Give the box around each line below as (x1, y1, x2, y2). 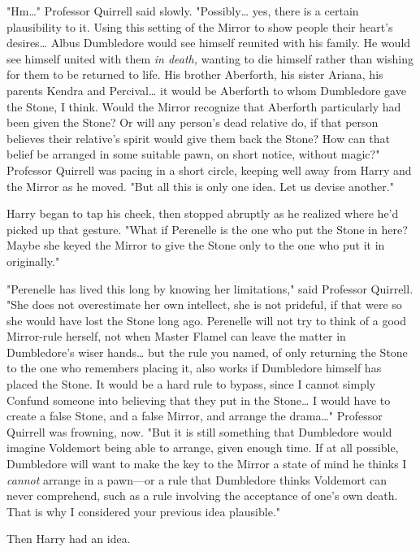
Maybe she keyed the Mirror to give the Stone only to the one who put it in (6, 237, 385, 254)
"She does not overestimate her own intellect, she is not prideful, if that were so (6, 296, 402, 313)
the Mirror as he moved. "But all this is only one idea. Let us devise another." (6, 177, 394, 194)
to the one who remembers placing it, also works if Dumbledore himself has (6, 359, 382, 376)
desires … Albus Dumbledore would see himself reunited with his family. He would (6, 34, 411, 51)
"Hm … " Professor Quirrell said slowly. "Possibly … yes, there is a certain (6, 2, 359, 19)
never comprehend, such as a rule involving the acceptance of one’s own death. (6, 487, 398, 504)
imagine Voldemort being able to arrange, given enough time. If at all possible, (6, 439, 399, 456)
